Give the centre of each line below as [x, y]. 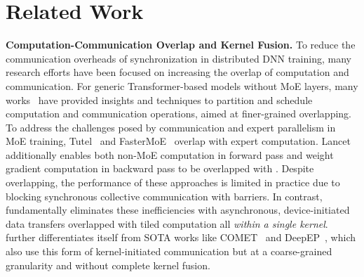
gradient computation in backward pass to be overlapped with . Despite [160, 168]
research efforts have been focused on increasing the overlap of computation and [177, 72]
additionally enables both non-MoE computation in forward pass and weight [170, 154]
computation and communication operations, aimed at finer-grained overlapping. [179, 114]
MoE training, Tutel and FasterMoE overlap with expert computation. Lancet [178, 141]
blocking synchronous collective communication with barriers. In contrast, [164, 196]
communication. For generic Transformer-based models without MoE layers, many [182, 85]
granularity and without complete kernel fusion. [108, 265]
